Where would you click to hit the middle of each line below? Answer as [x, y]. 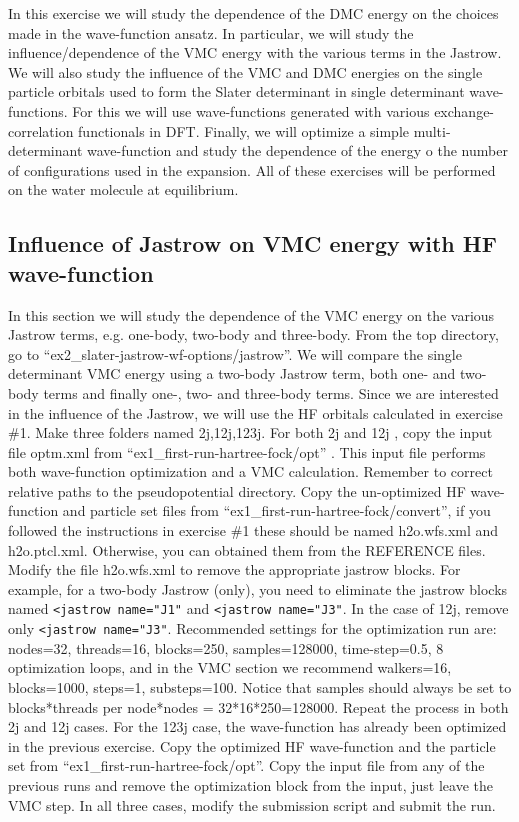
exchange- [464, 110]
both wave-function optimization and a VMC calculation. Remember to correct [250, 471]
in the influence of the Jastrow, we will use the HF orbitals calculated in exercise [255, 412]
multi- [432, 130]
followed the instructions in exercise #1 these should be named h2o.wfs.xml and [253, 530]
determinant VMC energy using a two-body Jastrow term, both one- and [232, 373]
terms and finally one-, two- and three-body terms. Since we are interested [271, 392]
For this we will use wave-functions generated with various [251, 110]
